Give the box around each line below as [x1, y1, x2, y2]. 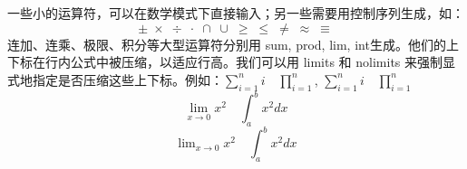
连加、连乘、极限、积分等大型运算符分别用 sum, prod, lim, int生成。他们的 [7, 34, 446, 53]
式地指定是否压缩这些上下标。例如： [7, 70, 223, 89]
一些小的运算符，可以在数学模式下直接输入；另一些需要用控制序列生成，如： [7, 4, 464, 22]
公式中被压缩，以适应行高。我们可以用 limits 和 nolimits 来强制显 [70, 52, 456, 71]
